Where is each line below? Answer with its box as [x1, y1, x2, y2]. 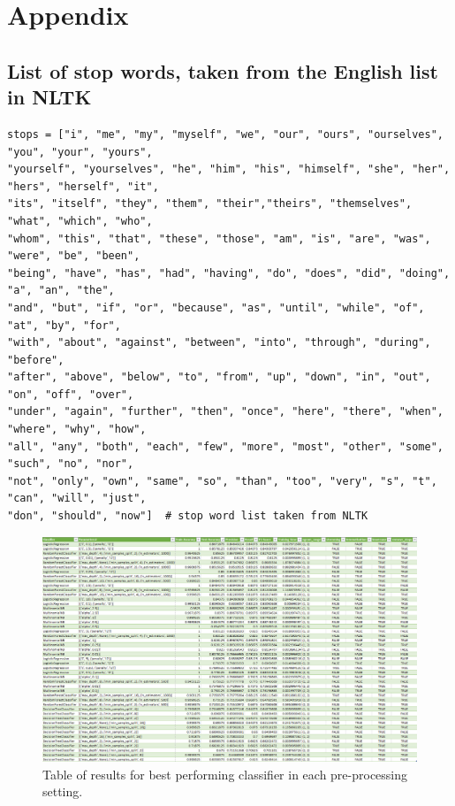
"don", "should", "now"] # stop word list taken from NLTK [7, 510, 368, 523]
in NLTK [7, 83, 92, 111]
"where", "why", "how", [7, 423, 147, 436]
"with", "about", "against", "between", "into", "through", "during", [7, 336, 431, 349]
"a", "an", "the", [7, 284, 115, 297]
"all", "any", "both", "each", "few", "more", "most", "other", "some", [7, 440, 444, 453]
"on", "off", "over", [7, 388, 134, 401]
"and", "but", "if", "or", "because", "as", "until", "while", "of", [7, 301, 425, 314]
